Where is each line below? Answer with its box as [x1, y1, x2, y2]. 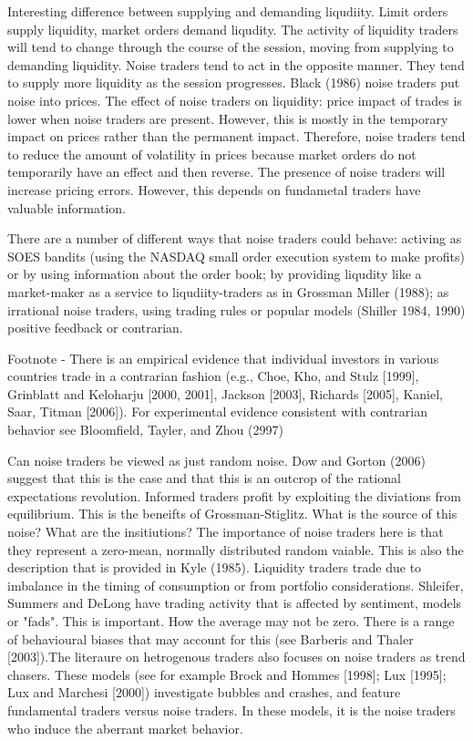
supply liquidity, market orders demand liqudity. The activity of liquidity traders [7, 19, 458, 38]
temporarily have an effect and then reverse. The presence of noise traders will [7, 162, 446, 181]
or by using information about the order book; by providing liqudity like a [7, 264, 422, 283]
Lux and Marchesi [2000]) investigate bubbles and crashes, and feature [7, 683, 401, 702]
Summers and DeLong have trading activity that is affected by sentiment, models [7, 593, 462, 612]
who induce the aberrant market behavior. [7, 718, 243, 737]
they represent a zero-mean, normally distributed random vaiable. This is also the [7, 540, 464, 559]
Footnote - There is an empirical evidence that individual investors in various [7, 348, 439, 367]
